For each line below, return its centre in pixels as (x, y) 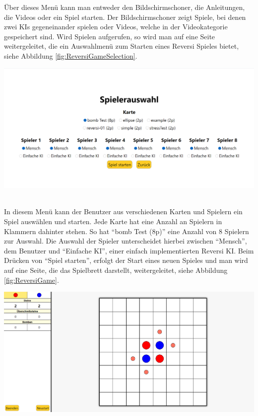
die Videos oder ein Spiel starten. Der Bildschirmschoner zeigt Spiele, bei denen (125, 17)
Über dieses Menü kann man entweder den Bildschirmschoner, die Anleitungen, (125, 7)
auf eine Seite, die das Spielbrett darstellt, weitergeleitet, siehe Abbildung (116, 270)
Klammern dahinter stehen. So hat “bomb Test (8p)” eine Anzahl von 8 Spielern (127, 231)
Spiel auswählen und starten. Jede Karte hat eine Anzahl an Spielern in (113, 221)
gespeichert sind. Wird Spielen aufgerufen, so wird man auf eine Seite (110, 36)
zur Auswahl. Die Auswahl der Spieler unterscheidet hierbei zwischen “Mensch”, (126, 241)
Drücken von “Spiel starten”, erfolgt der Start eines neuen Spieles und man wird (126, 260)
